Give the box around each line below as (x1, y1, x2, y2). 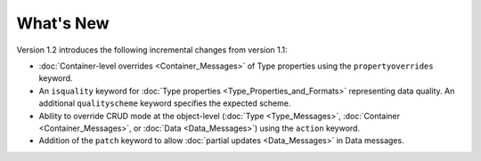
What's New (16, 13, 110, 33)
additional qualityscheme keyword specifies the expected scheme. (38, 98, 291, 109)
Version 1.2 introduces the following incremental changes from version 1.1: (16, 44, 289, 55)
